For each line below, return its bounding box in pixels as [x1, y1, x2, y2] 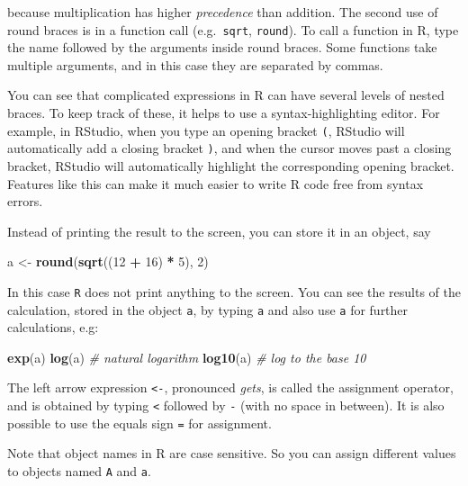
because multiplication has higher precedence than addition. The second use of [7, 3, 438, 21]
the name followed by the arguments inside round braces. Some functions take [7, 38, 437, 57]
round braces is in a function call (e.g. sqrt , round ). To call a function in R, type [7, 20, 459, 39]
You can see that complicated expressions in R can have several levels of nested [7, 85, 445, 104]
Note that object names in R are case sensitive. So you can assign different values [7, 444, 456, 463]
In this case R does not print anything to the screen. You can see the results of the [7, 282, 462, 301]
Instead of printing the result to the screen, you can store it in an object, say [7, 221, 431, 240]
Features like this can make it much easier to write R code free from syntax [7, 174, 424, 193]
